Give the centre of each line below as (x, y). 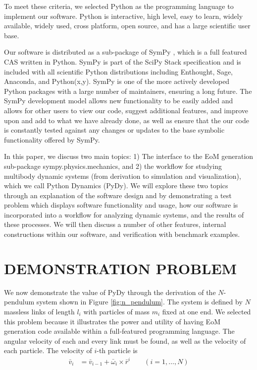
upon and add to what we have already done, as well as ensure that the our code (127, 120)
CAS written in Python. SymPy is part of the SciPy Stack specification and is (123, 61)
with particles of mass (117, 311)
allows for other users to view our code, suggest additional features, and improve (126, 110)
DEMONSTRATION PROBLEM (121, 268)
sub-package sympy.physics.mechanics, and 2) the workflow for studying (113, 166)
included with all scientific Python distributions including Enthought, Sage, (118, 71)
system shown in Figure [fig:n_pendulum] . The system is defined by (139, 302)
